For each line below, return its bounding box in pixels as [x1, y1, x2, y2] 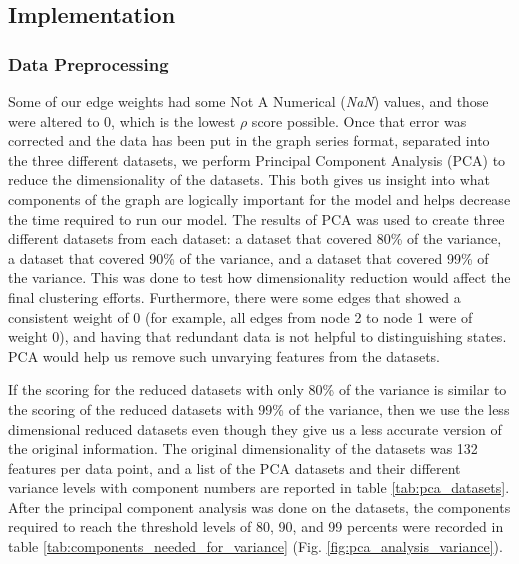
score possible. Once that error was [251, 110, 467, 131]
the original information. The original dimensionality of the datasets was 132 [8, 438, 478, 459]
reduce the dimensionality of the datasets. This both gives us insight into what [8, 169, 491, 190]
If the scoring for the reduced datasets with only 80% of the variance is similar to [8, 379, 507, 400]
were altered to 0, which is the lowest [8, 110, 236, 131]
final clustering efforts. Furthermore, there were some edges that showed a [8, 286, 461, 307]
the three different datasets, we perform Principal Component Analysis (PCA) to [8, 149, 506, 170]
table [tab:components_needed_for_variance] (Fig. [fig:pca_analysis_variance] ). [8, 536, 503, 557]
